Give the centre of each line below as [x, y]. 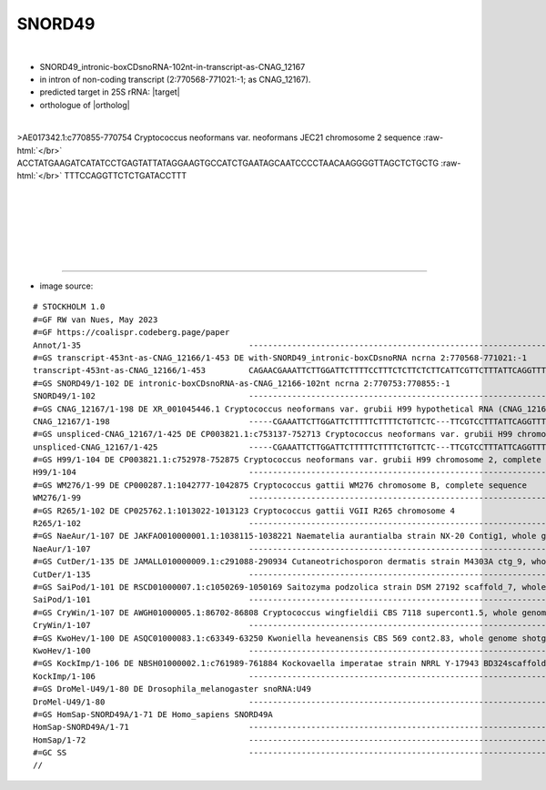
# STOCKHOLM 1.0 [69, 307]
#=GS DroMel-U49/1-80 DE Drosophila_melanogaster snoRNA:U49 [172, 689]
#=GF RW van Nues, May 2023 [96, 319]
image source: [66, 286]
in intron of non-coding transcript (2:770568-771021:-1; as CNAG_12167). [175, 79]
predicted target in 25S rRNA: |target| [110, 92]
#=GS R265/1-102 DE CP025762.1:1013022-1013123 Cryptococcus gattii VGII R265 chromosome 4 [244, 511]
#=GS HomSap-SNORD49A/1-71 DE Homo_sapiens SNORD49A [153, 714]
